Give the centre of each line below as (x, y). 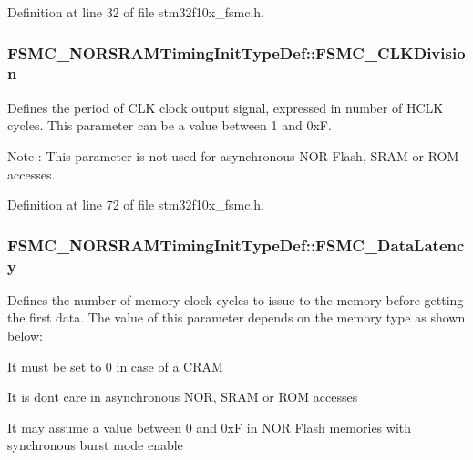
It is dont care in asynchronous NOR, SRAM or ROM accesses (183, 397)
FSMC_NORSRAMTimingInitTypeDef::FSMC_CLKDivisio (236, 52)
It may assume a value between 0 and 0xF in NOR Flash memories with (210, 427)
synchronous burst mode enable (95, 445)
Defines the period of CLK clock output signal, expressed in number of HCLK (226, 107)
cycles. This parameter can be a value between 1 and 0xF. (170, 125)
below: (25, 336)
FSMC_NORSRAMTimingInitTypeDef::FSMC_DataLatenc (236, 245)
